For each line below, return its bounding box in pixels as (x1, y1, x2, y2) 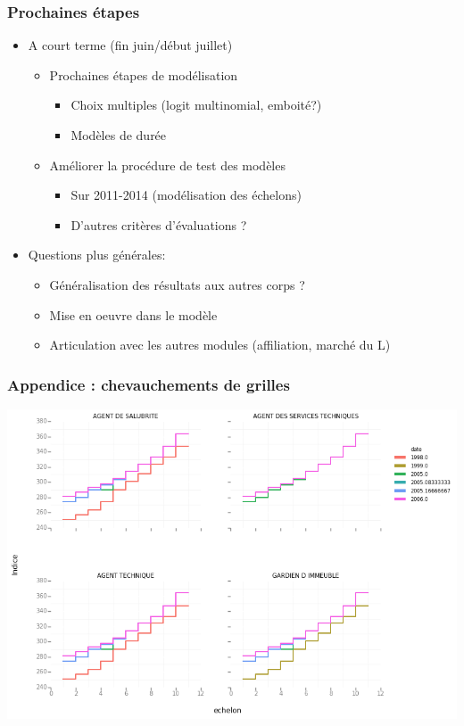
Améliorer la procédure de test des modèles (49, 155, 286, 174)
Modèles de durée (70, 126, 167, 144)
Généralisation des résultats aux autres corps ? (49, 275, 305, 293)
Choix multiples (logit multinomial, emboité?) (70, 95, 322, 114)
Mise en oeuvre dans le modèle (49, 305, 218, 324)
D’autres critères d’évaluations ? (70, 215, 247, 234)
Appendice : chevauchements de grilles (7, 373, 290, 395)
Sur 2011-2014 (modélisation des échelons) (70, 186, 302, 204)
